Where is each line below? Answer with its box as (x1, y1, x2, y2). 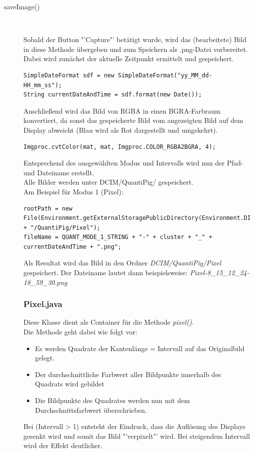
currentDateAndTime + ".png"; (23, 243, 122, 250)
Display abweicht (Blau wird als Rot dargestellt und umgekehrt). (23, 124, 218, 135)
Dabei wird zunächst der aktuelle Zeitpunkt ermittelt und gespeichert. (23, 53, 234, 64)
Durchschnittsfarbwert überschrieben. (35, 404, 147, 415)
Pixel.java (23, 298, 63, 310)
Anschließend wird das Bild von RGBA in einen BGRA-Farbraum (23, 105, 221, 116)
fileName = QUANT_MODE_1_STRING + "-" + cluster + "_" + (23, 234, 212, 241)
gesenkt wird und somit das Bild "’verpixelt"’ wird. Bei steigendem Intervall (23, 430, 250, 441)
